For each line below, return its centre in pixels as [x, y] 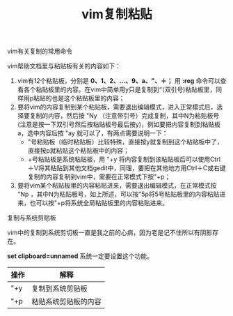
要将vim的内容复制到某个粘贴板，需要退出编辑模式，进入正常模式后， [117, 107]
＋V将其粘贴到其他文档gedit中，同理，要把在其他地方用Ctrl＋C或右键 [127, 168]
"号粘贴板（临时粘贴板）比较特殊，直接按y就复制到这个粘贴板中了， [125, 142]
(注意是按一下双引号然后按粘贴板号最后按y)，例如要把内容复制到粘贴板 [119, 125]
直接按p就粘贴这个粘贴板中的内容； [79, 151]
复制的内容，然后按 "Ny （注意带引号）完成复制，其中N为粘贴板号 [124, 116]
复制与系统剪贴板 [32, 218]
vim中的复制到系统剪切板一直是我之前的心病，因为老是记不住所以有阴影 [110, 233]
